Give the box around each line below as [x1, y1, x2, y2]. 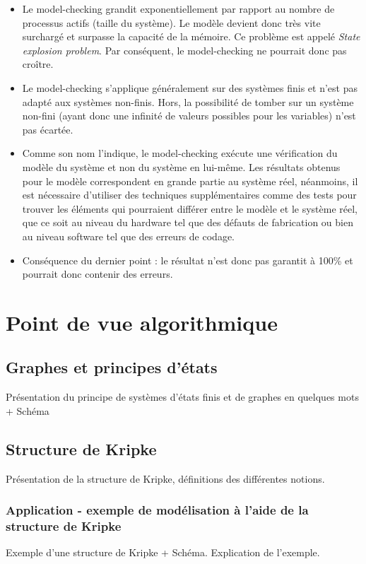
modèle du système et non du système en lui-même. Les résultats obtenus [22, 159, 341, 174]
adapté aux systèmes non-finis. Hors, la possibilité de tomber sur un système [22, 94, 354, 109]
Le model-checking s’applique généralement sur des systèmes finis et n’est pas [22, 80, 358, 95]
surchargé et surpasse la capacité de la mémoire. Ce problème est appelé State [22, 29, 360, 44]
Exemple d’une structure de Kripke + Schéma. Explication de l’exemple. [6, 545, 320, 560]
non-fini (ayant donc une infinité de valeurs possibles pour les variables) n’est [22, 108, 356, 123]
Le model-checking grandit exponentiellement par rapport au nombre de [22, 1, 335, 16]
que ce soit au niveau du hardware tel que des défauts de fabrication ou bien [22, 215, 353, 230]
